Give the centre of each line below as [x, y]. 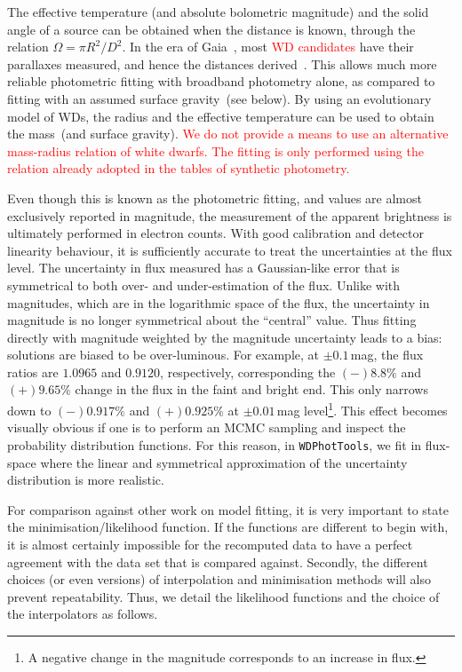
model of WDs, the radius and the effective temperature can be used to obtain [221, 116]
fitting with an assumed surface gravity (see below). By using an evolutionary [219, 98]
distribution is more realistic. [86, 480]
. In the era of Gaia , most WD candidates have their [268, 47]
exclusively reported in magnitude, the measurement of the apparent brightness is [230, 215]
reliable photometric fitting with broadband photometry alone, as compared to [221, 81]
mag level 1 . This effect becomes [362, 409]
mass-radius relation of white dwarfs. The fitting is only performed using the [215, 150]
